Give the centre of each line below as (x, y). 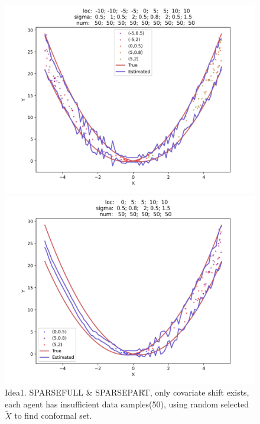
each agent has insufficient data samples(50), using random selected (127, 404)
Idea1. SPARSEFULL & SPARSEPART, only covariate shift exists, (127, 392)
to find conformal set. (53, 415)
